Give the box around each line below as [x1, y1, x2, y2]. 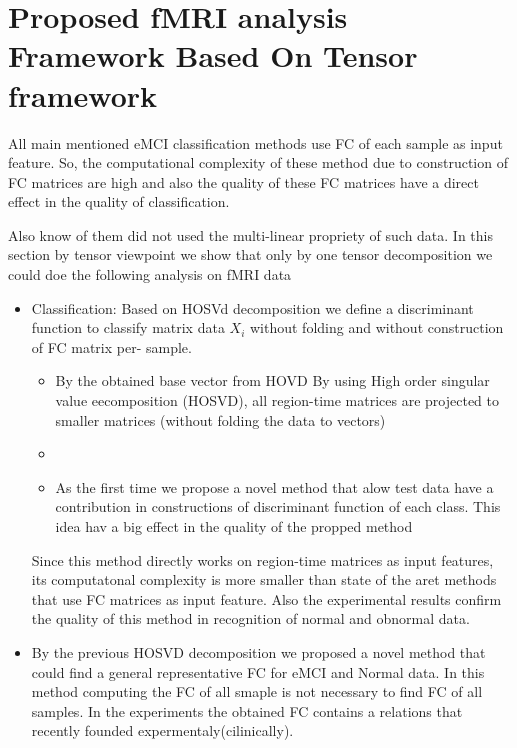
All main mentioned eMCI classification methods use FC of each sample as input [8, 132, 503, 153]
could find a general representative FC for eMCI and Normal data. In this [31, 661, 485, 682]
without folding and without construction [249, 317, 504, 338]
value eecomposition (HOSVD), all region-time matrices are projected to [55, 390, 500, 411]
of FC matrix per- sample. [31, 336, 192, 357]
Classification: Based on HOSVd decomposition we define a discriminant [31, 297, 474, 318]
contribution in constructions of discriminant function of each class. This [55, 496, 501, 517]
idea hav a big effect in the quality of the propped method [55, 516, 413, 536]
